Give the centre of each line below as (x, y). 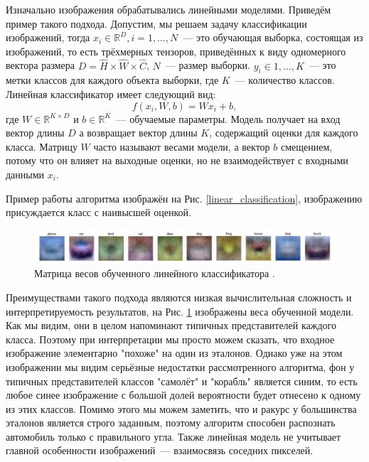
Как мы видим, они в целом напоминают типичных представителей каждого (171, 325)
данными (25, 174)
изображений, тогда (48, 37)
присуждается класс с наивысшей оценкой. (98, 212)
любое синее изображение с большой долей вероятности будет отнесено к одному (183, 395)
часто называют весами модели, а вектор (182, 146)
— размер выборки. (208, 65)
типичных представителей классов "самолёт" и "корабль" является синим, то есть (182, 381)
